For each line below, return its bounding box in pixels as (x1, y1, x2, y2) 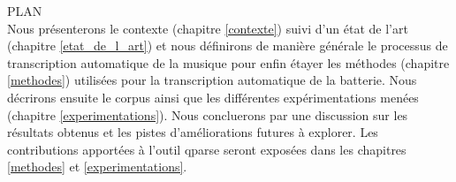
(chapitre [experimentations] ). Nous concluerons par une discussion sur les (7, 105, 408, 124)
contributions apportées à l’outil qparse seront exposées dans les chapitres (7, 140, 407, 158)
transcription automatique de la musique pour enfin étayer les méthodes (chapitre (7, 53, 450, 72)
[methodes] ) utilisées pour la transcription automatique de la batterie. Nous (7, 71, 417, 89)
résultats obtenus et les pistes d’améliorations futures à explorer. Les (7, 123, 378, 141)
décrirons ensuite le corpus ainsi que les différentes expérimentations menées (7, 87, 419, 106)
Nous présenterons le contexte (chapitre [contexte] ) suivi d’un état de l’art (7, 19, 408, 37)
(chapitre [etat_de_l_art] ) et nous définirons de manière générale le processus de (7, 36, 448, 55)
